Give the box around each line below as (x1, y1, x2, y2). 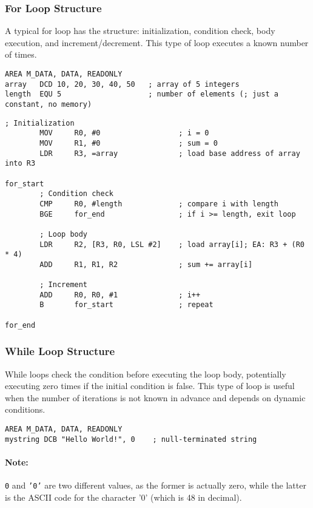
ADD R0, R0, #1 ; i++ (39, 290, 201, 299)
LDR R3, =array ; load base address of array (39, 149, 300, 158)
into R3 (5, 159, 36, 168)
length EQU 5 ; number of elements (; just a (5, 90, 279, 99)
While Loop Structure (5, 344, 115, 359)
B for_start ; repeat (39, 300, 214, 310)
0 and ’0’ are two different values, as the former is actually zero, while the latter (5, 479, 306, 492)
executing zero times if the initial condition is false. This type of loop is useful (5, 379, 295, 392)
